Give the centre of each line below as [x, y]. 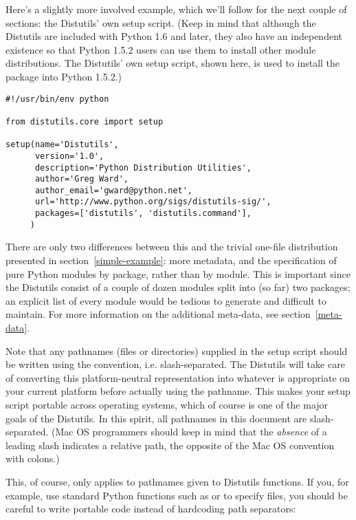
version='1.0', [69, 156]
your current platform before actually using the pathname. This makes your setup [178, 391]
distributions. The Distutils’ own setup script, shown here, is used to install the [173, 63]
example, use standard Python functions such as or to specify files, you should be [177, 495]
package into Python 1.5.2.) [64, 76]
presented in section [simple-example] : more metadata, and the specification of [171, 260]
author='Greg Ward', [81, 179]
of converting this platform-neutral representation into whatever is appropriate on [178, 377]
